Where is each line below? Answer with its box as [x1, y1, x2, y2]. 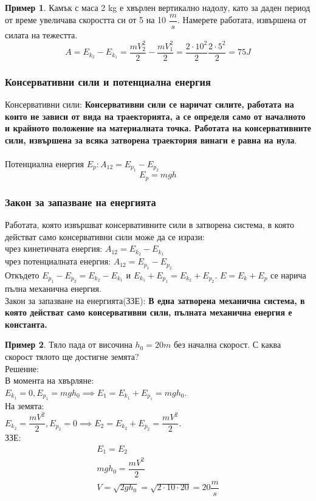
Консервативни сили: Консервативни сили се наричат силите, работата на [5, 98, 294, 111]
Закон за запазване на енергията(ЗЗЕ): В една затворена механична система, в [5, 294, 305, 306]
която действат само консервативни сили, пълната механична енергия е [5, 306, 292, 319]
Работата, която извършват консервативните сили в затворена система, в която [5, 218, 294, 231]
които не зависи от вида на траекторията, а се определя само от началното [5, 109, 306, 122]
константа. [5, 317, 47, 330]
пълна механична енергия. [5, 282, 101, 294]
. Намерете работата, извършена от [177, 13, 307, 26]
